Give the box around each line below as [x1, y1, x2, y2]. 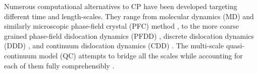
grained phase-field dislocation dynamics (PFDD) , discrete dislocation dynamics [4, 30, 254, 41]
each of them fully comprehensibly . [4, 60, 115, 70]
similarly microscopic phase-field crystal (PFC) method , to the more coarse [4, 21, 239, 31]
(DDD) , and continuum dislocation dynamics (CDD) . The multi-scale [4, 40, 224, 51]
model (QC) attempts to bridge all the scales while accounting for [39, 50, 243, 60]
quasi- [226, 40, 245, 51]
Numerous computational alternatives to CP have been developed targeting [4, 1, 237, 11]
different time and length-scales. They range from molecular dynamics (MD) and [4, 11, 254, 21]
